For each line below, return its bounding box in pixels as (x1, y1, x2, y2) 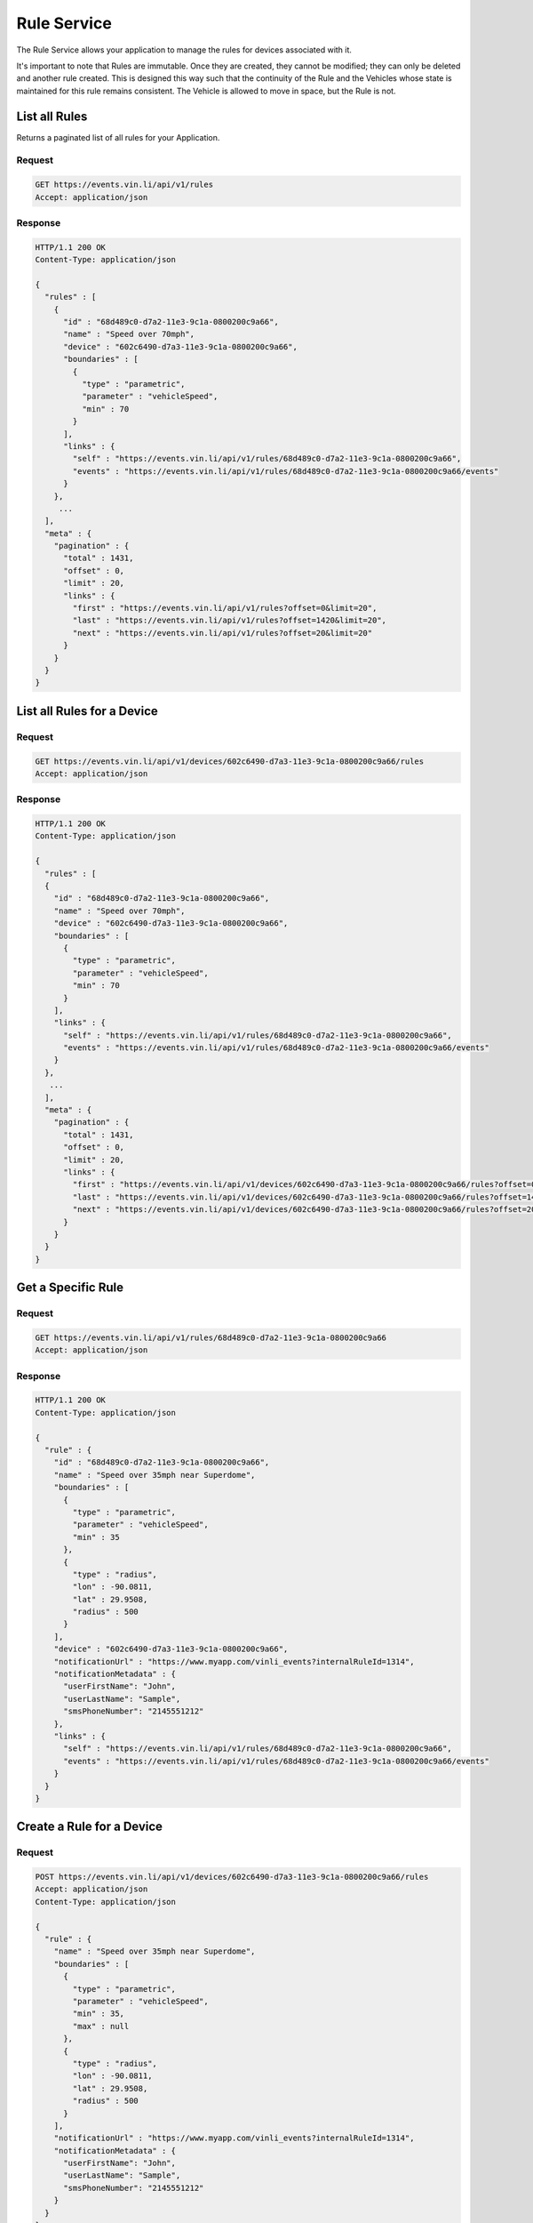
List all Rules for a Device (16, 703, 159, 718)
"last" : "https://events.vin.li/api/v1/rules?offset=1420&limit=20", (72, 615, 386, 626)
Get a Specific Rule (16, 1280, 124, 1296)
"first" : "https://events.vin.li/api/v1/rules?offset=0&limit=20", (72, 603, 378, 614)
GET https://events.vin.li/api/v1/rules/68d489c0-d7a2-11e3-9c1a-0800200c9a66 (35, 1332, 386, 1343)
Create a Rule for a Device (16, 1819, 163, 1834)
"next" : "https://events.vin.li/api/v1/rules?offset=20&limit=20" (72, 628, 373, 638)
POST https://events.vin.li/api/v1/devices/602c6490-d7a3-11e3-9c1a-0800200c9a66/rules (35, 1872, 429, 1882)
